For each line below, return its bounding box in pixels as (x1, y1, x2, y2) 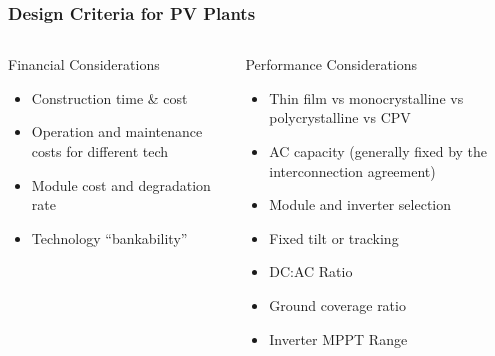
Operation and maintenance (31, 121, 203, 142)
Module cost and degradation (31, 174, 211, 195)
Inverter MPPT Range (269, 328, 408, 349)
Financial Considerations (8, 54, 160, 75)
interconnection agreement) (269, 160, 436, 181)
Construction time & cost (31, 87, 188, 108)
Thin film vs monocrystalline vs (269, 87, 464, 108)
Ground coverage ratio (269, 294, 406, 315)
